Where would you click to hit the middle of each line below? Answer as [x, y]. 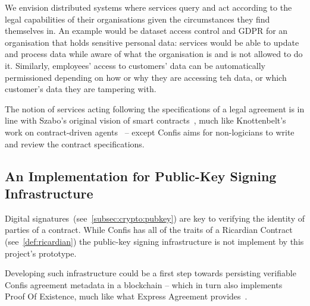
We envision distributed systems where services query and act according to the [148, 7]
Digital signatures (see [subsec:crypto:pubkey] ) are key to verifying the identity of [155, 218]
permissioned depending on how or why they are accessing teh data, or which [146, 77]
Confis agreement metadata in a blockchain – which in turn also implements [144, 284]
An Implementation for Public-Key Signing [141, 176]
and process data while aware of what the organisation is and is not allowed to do [154, 54]
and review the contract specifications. [75, 143]
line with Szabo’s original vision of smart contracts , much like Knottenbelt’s [145, 120]
